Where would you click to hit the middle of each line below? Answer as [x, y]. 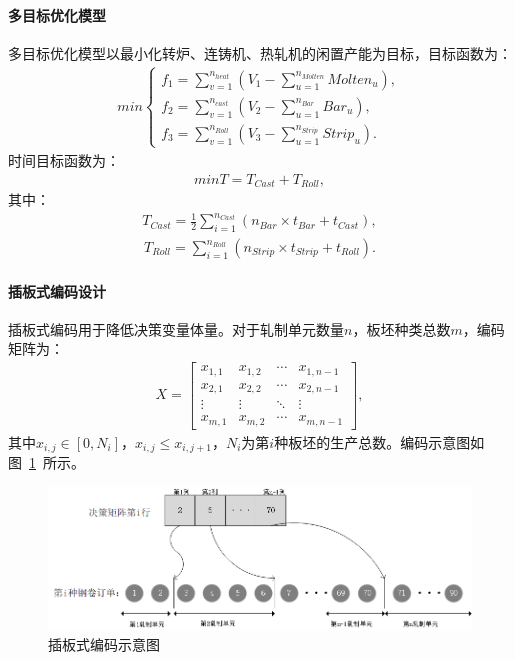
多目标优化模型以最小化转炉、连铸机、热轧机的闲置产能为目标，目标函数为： [260, 52]
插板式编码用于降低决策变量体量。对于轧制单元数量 [176, 328]
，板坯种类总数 [401, 328]
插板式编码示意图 [104, 644]
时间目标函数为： [64, 160]
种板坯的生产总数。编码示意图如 [379, 441]
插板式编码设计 [57, 290]
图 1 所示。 [46, 462]
